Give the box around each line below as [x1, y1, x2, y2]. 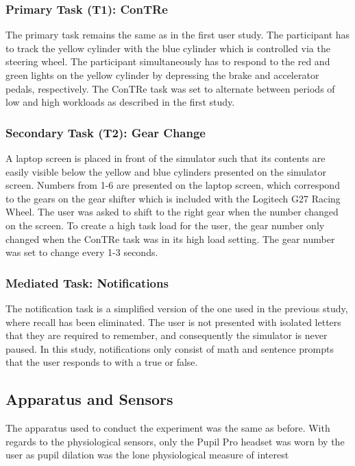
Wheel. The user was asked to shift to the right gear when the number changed [5, 205, 339, 219]
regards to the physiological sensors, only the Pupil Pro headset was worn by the [5, 434, 345, 448]
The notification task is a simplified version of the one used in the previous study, [5, 301, 348, 315]
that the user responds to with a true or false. [5, 355, 198, 369]
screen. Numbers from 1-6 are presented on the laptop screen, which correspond [5, 178, 340, 192]
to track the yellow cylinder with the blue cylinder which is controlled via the [5, 40, 330, 55]
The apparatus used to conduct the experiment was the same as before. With [5, 421, 330, 435]
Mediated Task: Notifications [5, 274, 169, 291]
